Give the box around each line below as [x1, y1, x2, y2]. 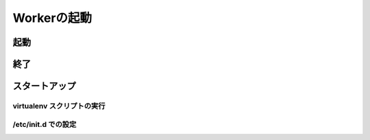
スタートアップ [12, 80, 76, 92]
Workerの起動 [12, 10, 92, 25]
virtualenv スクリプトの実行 [12, 101, 106, 110]
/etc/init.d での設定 [12, 119, 77, 129]
